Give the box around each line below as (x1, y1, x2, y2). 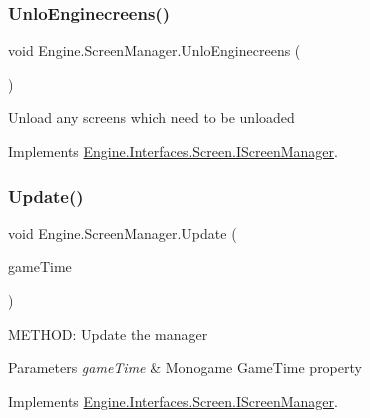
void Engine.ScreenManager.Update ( (8, 222, 237, 243)
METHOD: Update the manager (8, 323, 208, 344)
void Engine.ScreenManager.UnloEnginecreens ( (8, 40, 301, 61)
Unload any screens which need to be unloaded (8, 107, 295, 128)
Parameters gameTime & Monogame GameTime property (8, 357, 362, 378)
